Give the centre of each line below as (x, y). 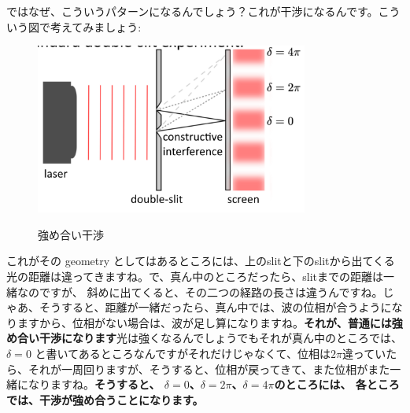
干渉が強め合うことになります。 (121, 399)
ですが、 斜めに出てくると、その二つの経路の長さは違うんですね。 (211, 291)
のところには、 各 (320, 384)
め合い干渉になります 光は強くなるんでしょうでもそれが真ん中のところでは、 (205, 338)
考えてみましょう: (96, 26)
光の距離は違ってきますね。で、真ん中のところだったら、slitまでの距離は (195, 276)
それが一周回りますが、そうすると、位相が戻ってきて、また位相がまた (209, 369)
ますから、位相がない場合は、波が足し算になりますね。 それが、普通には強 (210, 322)
